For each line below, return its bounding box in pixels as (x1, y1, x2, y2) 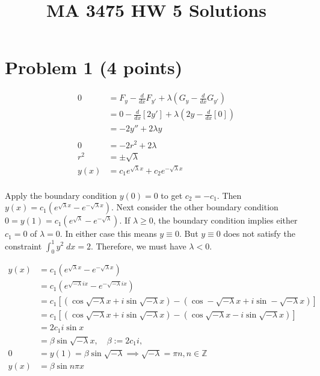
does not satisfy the (223, 227, 296, 240)
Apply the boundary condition (5, 189, 117, 201)
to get (161, 189, 183, 201)
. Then (217, 189, 242, 201)
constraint (5, 239, 42, 252)
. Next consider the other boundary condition (111, 201, 278, 213)
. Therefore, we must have (90, 239, 186, 252)
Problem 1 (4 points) (5, 55, 183, 80)
